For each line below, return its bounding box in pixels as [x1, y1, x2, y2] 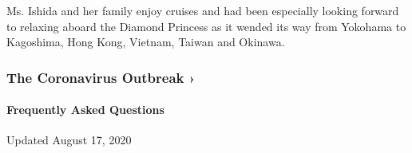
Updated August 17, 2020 [6, 131, 132, 148]
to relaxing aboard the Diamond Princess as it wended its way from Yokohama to [6, 18, 406, 34]
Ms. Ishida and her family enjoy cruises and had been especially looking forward [6, 2, 399, 18]
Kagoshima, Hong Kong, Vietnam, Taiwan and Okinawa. [6, 33, 285, 50]
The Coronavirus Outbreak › [6, 67, 196, 87]
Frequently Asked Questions [6, 101, 164, 118]
